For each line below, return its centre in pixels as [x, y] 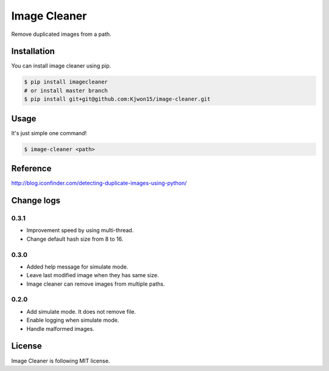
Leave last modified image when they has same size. [93, 275]
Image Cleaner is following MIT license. [61, 361]
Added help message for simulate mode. [77, 267]
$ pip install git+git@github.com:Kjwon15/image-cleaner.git [117, 99]
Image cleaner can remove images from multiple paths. [96, 284]
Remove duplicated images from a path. [62, 34]
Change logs [36, 201]
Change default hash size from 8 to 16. [75, 239]
